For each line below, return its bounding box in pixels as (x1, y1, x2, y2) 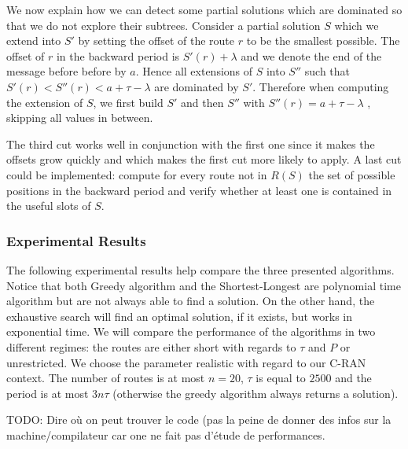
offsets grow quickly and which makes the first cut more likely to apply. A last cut (6, 151, 402, 167)
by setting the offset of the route (78, 32, 235, 49)
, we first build (93, 94, 164, 110)
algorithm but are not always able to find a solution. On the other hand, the (6, 293, 375, 309)
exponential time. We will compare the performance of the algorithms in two (6, 323, 376, 340)
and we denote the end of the (241, 47, 382, 64)
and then (181, 94, 224, 110)
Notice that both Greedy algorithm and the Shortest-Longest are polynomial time (6, 277, 401, 293)
